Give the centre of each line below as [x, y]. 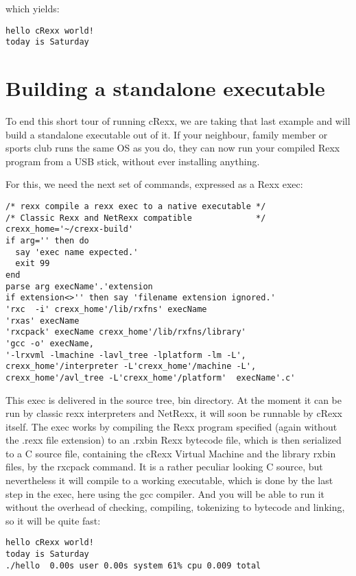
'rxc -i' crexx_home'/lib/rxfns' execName [106, 309]
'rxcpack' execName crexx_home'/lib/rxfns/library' [126, 332]
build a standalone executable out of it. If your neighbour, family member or [167, 134]
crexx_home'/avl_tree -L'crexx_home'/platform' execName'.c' [151, 377]
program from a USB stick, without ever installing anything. [133, 161]
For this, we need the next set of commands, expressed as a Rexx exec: [154, 184]
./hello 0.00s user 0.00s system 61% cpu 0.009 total [133, 565]
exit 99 [33, 264]
